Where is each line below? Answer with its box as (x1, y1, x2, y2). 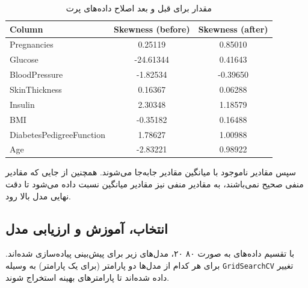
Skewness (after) (198, 22, 268, 35)
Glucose (10, 53, 38, 66)
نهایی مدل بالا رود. (5, 189, 71, 202)
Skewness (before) (114, 22, 190, 35)
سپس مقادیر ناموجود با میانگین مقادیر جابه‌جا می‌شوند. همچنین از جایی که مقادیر (5, 166, 296, 178)
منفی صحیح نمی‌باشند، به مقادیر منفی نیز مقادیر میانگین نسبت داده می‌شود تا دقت (5, 178, 304, 190)
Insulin (10, 98, 35, 110)
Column (10, 22, 43, 35)
